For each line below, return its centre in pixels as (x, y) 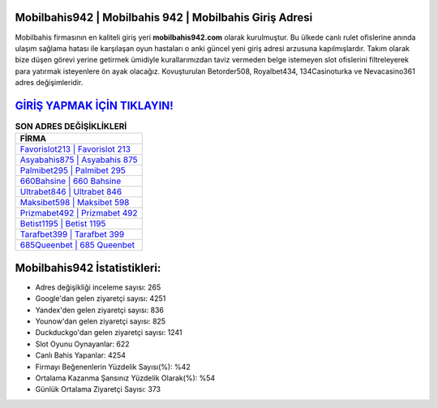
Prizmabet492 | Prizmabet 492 (79, 213)
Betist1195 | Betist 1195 (63, 224)
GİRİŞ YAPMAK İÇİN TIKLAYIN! (94, 105)
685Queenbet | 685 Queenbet (77, 245)
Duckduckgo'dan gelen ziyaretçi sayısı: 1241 (109, 333)
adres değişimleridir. (49, 83)
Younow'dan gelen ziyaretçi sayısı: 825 (101, 321)
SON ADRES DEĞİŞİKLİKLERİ (71, 127)
